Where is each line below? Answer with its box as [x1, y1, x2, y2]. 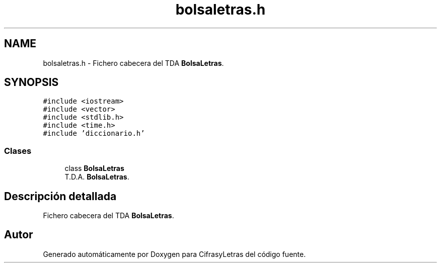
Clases [4, 145, 32, 156]
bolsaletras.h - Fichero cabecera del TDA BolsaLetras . [43, 58, 224, 67]
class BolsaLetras [64, 164, 124, 173]
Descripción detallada [4, 190, 117, 203]
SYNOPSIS [4, 76, 59, 89]
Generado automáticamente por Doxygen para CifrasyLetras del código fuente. [43, 249, 306, 258]
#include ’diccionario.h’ [43, 129, 145, 138]
